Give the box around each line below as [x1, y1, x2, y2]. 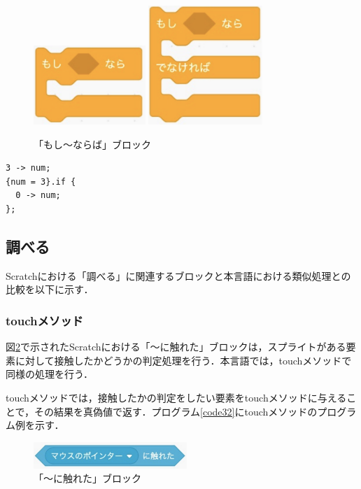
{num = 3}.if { [6, 176, 76, 187]
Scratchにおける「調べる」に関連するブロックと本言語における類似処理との [6, 268, 351, 283]
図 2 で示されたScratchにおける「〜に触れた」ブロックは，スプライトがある [6, 339, 346, 354]
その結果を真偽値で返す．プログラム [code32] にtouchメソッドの [34, 404, 318, 418]
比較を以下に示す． [6, 282, 94, 297]
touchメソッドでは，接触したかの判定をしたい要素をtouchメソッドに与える [6, 390, 347, 405]
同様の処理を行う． [6, 367, 93, 381]
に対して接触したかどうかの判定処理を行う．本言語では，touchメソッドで [15, 353, 352, 367]
